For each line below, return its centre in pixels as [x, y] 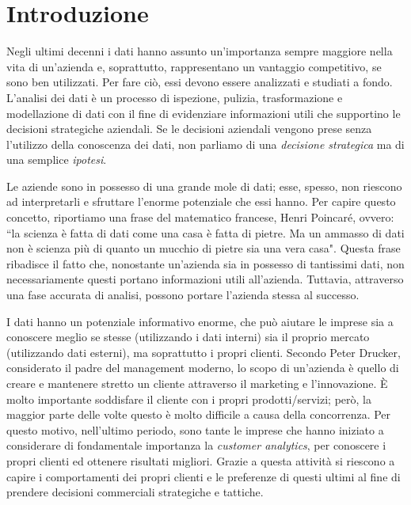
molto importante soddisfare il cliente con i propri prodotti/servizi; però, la [189, 399]
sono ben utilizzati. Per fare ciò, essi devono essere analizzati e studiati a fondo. [200, 82]
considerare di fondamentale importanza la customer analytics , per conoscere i [196, 445]
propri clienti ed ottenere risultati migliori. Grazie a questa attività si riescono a [201, 460]
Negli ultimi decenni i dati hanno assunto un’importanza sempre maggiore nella [200, 51]
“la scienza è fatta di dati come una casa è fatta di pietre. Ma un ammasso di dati [205, 232]
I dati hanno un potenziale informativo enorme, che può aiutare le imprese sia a [200, 321]
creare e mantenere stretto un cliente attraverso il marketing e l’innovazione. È [197, 383]
